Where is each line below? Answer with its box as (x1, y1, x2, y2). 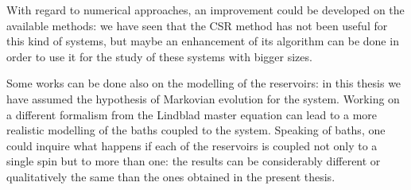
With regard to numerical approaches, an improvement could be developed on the (6, 2, 405, 17)
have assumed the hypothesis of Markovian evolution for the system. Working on (6, 90, 400, 107)
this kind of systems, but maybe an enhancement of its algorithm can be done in (6, 33, 399, 49)
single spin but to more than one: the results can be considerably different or (6, 153, 381, 169)
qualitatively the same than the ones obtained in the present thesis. (6, 168, 335, 184)
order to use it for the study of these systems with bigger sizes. (6, 48, 312, 64)
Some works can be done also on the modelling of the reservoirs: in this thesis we (6, 75, 401, 91)
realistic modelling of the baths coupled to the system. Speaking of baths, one (6, 122, 386, 138)
